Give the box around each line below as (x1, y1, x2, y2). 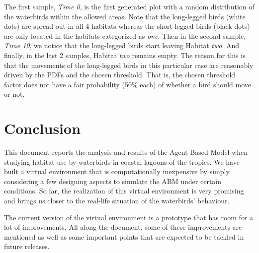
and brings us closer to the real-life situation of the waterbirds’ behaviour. (4, 195, 230, 206)
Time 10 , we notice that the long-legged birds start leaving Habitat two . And (4, 40, 240, 51)
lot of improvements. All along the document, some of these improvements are (4, 222, 242, 232)
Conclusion (4, 118, 81, 138)
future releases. (4, 241, 50, 252)
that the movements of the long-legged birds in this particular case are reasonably (4, 60, 254, 70)
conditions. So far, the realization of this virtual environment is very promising (4, 186, 244, 196)
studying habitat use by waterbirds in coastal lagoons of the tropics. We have (4, 156, 240, 167)
